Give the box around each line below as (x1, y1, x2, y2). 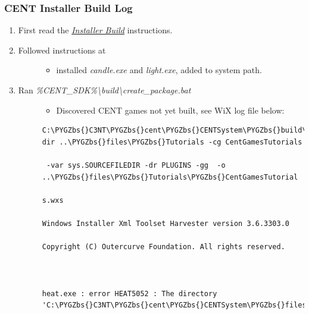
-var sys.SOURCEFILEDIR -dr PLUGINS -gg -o (46, 161, 226, 169)
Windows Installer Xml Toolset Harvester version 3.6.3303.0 (42, 219, 290, 228)
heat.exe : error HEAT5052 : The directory (42, 289, 217, 298)
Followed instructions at (18, 43, 106, 56)
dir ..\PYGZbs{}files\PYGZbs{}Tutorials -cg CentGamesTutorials (42, 137, 302, 146)
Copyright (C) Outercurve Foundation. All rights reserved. (42, 243, 285, 252)
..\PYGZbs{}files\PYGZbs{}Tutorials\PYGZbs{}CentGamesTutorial (42, 172, 298, 181)
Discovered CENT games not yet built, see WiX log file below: (56, 103, 285, 116)
